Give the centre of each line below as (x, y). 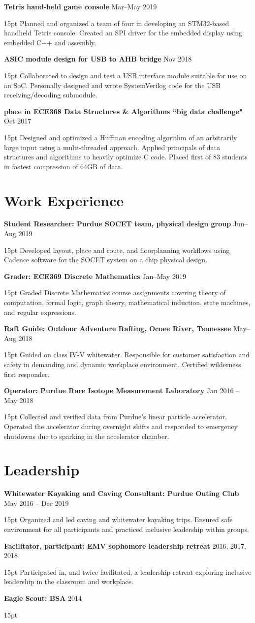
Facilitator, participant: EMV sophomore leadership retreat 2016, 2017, (125, 545)
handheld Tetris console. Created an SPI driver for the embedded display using (123, 33)
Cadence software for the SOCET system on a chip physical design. (106, 260)
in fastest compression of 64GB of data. (64, 166)
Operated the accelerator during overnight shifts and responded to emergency (121, 426)
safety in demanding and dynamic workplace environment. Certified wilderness (123, 364)
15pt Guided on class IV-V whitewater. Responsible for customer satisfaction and (127, 355)
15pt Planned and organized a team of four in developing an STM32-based (117, 23)
